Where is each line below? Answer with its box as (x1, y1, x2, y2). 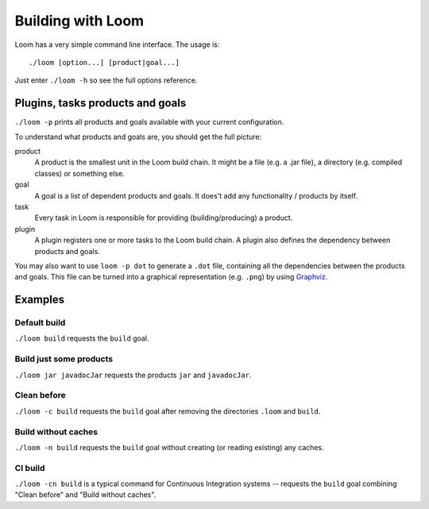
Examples (14, 293, 65, 307)
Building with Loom (14, 12, 145, 29)
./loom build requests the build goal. (14, 334, 149, 343)
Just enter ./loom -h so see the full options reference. (14, 75, 198, 85)
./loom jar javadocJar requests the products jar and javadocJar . (14, 370, 252, 380)
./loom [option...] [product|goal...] (29, 58, 180, 67)
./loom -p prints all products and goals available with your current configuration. (14, 118, 284, 127)
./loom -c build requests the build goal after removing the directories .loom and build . (14, 406, 321, 416)
